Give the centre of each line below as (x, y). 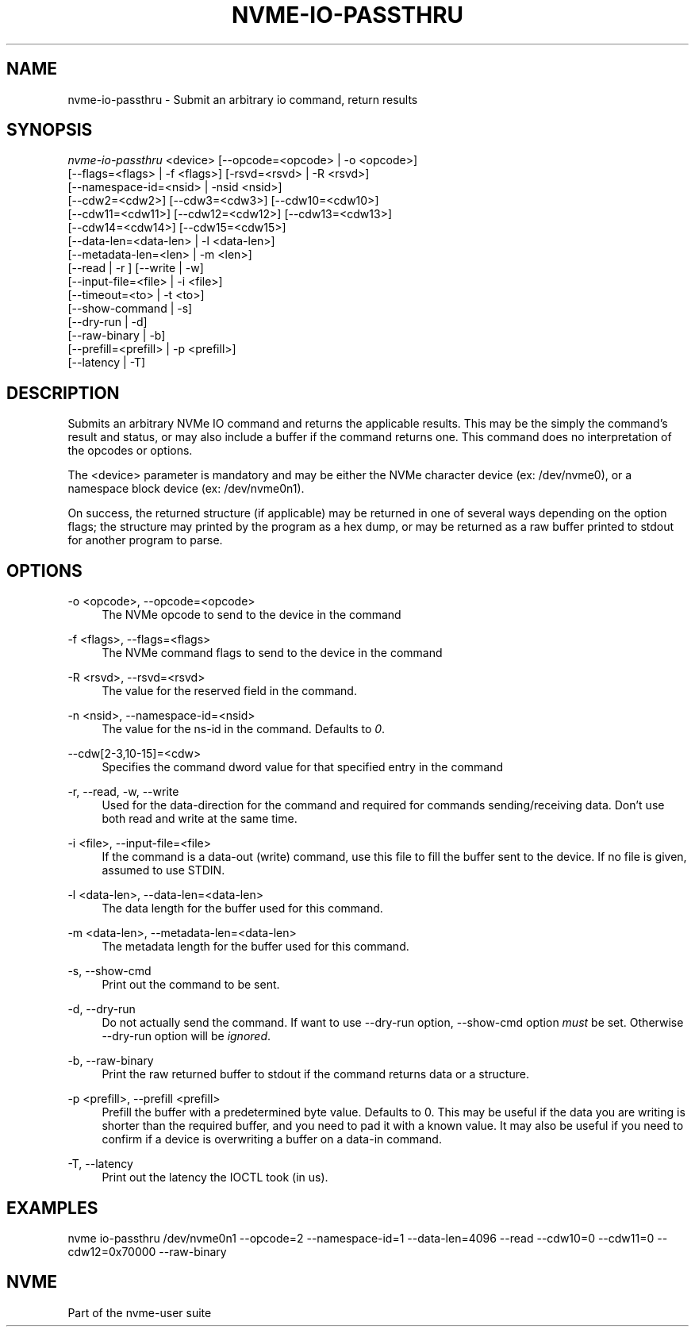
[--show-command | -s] (130, 309)
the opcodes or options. (130, 451)
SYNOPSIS (50, 130)
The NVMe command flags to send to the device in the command (272, 653)
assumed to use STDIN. (163, 870)
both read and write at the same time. (200, 819)
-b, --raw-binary (111, 1061)
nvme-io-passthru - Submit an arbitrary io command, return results (243, 99)
